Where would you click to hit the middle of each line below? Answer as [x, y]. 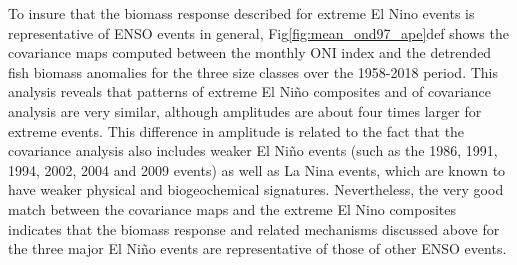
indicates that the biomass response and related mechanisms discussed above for [254, 228]
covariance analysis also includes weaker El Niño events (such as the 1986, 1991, [253, 150]
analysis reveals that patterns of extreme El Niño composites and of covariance [249, 91]
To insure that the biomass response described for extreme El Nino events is [241, 13]
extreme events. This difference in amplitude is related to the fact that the [236, 130]
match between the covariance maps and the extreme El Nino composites [232, 208]
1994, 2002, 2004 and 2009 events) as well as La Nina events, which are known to [257, 169]
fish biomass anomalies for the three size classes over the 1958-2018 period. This [253, 71]
